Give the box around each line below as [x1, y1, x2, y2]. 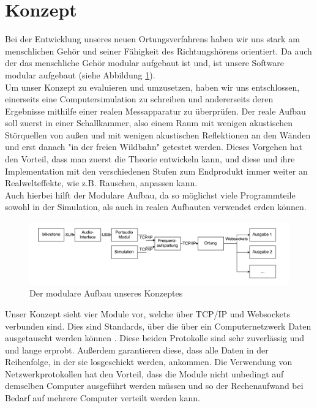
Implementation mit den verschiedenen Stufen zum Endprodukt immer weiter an [5, 164, 308, 177]
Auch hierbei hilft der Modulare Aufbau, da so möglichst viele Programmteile [5, 188, 296, 201]
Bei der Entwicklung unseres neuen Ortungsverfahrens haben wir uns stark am [5, 32, 300, 45]
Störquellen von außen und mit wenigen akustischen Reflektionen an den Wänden [5, 128, 311, 141]
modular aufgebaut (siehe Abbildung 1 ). [5, 68, 155, 81]
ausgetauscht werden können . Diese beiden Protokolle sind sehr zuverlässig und [5, 331, 305, 344]
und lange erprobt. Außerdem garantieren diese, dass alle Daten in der [5, 343, 269, 356]
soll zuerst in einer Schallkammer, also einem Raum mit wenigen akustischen [5, 116, 293, 129]
